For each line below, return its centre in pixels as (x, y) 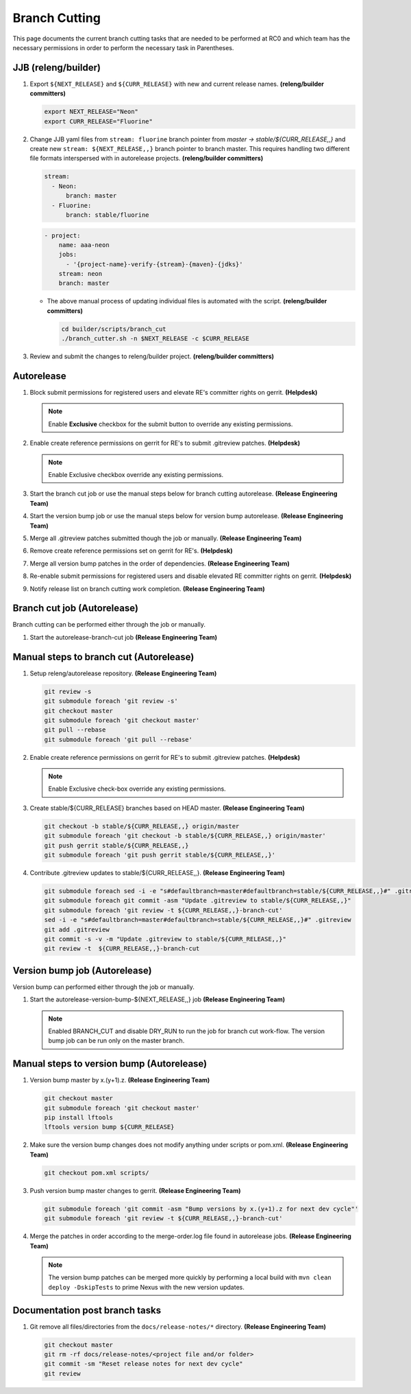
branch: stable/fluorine (108, 215)
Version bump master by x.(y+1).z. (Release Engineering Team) (120, 1080)
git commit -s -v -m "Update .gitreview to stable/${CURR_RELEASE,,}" (165, 939)
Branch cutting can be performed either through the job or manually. (109, 625)
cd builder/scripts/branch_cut (114, 329)
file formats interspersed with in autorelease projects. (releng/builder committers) (147, 159)
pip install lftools (78, 1118)
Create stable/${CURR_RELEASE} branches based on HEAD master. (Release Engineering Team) (167, 808)
